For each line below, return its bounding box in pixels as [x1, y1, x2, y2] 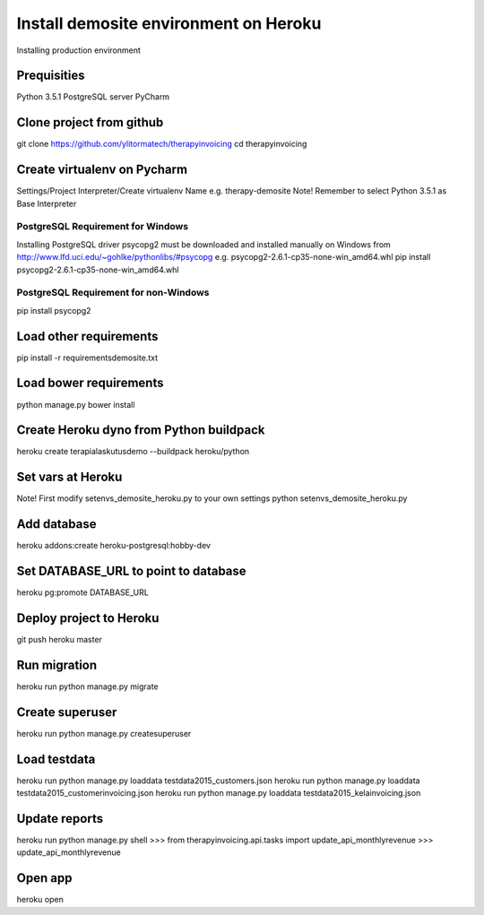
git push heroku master [16, 634, 103, 645]
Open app [16, 870, 73, 886]
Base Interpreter [16, 198, 77, 209]
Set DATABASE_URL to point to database [16, 564, 246, 579]
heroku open [16, 894, 65, 905]
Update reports [16, 811, 103, 826]
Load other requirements [16, 328, 159, 344]
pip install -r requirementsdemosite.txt [16, 352, 159, 363]
